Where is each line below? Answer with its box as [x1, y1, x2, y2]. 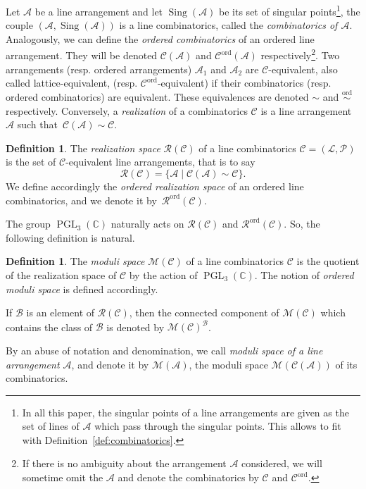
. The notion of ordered [254, 268, 354, 283]
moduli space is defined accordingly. [6, 281, 158, 296]
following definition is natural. [6, 230, 135, 244]
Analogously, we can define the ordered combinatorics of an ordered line [6, 31, 315, 46]
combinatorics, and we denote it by [6, 192, 157, 207]
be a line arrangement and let [34, 4, 163, 18]
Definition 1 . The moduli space [6, 254, 145, 268]
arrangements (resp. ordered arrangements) [6, 61, 192, 76]
